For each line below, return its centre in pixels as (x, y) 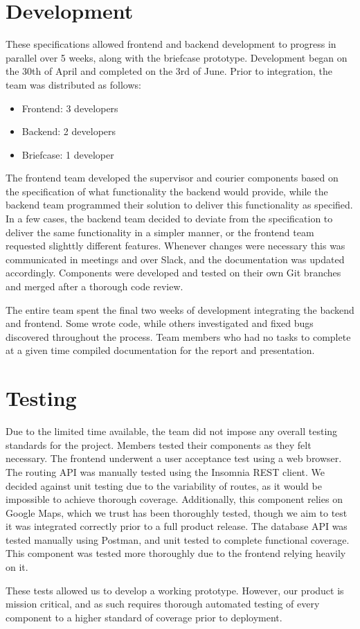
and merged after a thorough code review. (94, 286)
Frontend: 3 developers (70, 108)
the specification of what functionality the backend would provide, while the (167, 191)
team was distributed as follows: (73, 84)
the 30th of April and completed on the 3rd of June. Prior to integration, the (169, 71)
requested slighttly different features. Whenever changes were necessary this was (175, 246)
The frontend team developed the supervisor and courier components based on (172, 178)
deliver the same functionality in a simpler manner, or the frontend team (160, 232)
